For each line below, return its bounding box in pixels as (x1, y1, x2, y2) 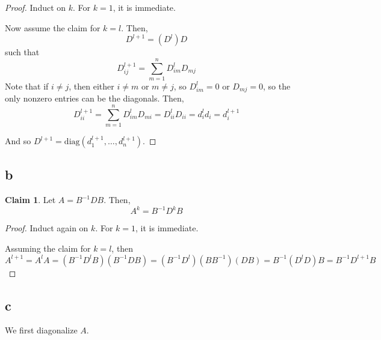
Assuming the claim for (5, 241, 91, 254)
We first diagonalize (5, 324, 78, 336)
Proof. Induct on (5, 1, 66, 13)
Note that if (5, 79, 49, 92)
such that (5, 46, 40, 58)
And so (5, 135, 31, 147)
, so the (263, 79, 291, 92)
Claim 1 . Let (5, 193, 56, 206)
